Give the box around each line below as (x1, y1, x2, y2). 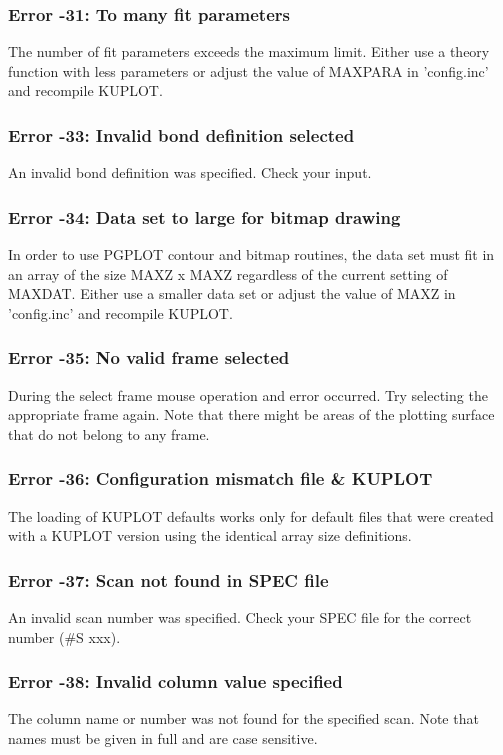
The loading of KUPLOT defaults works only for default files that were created (8, 505, 494, 526)
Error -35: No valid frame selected (8, 345, 290, 370)
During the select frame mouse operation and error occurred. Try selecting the (8, 384, 488, 405)
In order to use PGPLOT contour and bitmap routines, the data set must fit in (8, 244, 495, 265)
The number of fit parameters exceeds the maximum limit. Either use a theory (8, 41, 490, 62)
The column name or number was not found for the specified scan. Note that (8, 708, 479, 729)
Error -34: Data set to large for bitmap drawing (8, 204, 401, 229)
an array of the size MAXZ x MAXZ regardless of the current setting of (8, 263, 448, 284)
